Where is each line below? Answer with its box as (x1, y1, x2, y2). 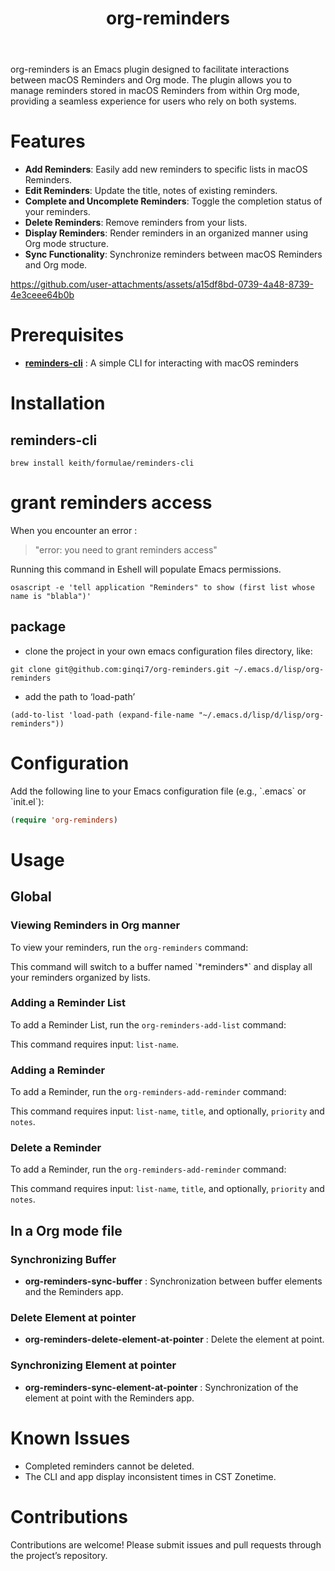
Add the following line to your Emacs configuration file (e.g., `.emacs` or (10, 785, 307, 797)
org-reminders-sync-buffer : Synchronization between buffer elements (24, 1275, 323, 1287)
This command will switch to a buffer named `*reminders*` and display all (10, 960, 313, 972)
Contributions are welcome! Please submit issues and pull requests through (10, 1538, 322, 1551)
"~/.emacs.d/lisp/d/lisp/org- (198, 710, 325, 720)
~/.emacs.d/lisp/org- (233, 664, 325, 674)
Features (10, 130, 86, 153)
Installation (10, 392, 106, 415)
